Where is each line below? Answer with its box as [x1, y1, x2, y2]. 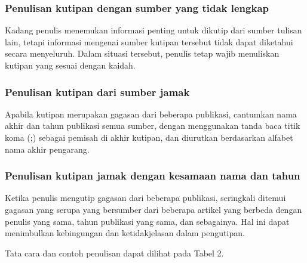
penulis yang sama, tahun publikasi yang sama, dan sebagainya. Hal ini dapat [5, 215, 290, 227]
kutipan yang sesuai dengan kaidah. [5, 59, 136, 71]
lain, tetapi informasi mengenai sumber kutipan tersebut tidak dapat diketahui [5, 35, 293, 48]
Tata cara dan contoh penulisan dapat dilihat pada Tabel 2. [5, 246, 224, 259]
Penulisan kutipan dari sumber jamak [5, 84, 190, 99]
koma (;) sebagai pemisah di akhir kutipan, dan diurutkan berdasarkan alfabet [5, 131, 293, 143]
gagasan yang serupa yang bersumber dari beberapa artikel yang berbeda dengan [5, 203, 302, 215]
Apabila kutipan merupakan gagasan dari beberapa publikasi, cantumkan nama [5, 107, 297, 120]
